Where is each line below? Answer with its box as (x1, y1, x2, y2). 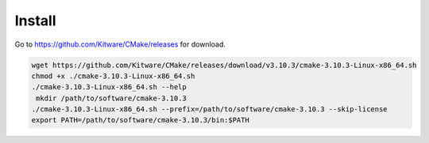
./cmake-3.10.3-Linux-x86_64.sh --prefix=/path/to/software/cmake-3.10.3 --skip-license (31, 105, 388, 114)
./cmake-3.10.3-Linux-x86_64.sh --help (31, 83, 187, 92)
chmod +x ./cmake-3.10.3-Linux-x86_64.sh (31, 71, 195, 81)
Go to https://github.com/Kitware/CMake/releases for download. (14, 40, 226, 49)
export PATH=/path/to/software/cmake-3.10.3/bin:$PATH (31, 115, 249, 125)
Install (14, 12, 56, 29)
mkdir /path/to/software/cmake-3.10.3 (36, 93, 187, 103)
